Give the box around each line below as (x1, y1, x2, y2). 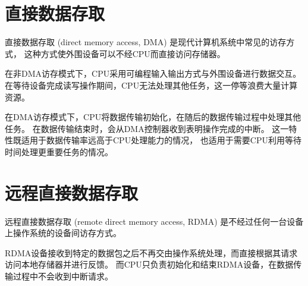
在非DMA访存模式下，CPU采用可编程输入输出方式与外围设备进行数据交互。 (5, 67, 301, 80)
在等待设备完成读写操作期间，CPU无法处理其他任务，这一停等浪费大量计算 (5, 78, 298, 91)
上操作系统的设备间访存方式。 (5, 227, 121, 239)
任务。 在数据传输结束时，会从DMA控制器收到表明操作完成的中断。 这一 (5, 122, 289, 134)
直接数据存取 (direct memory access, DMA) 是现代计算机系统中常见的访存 (5, 36, 287, 48)
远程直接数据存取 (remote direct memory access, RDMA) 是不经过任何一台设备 (5, 215, 304, 227)
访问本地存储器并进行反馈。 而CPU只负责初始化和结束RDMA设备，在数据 (5, 258, 294, 271)
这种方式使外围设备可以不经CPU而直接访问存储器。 (24, 47, 225, 59)
